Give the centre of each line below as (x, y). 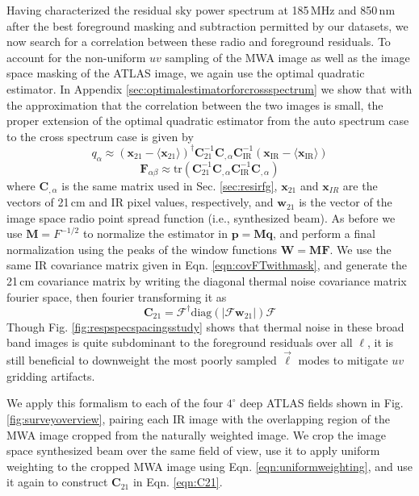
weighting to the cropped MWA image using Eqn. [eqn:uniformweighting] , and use (209, 466)
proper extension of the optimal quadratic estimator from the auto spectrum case (208, 121)
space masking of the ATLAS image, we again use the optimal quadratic (186, 73)
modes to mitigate (343, 360)
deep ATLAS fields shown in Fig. (322, 403)
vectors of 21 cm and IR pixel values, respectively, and (140, 202)
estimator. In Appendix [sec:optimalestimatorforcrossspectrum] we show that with (209, 88)
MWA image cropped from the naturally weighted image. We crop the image (196, 434)
